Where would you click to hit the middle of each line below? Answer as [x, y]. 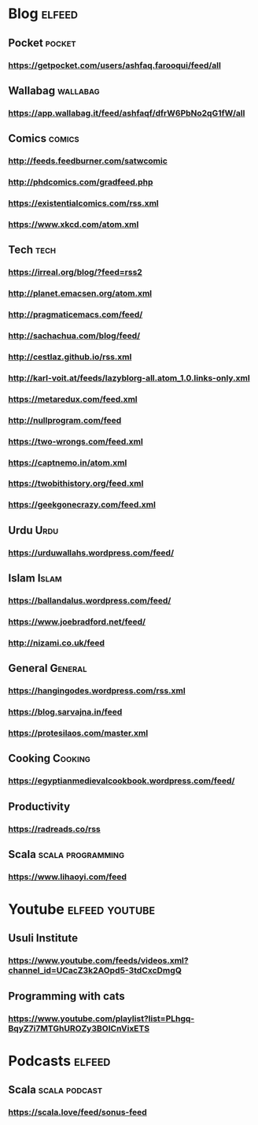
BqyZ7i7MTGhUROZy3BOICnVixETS [79, 1028]
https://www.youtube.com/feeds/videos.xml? [98, 960]
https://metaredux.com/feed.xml [73, 399]
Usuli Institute [43, 938]
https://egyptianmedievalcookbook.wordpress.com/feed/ [122, 781]
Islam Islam [35, 579]
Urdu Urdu [33, 530]
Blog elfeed [43, 14]
